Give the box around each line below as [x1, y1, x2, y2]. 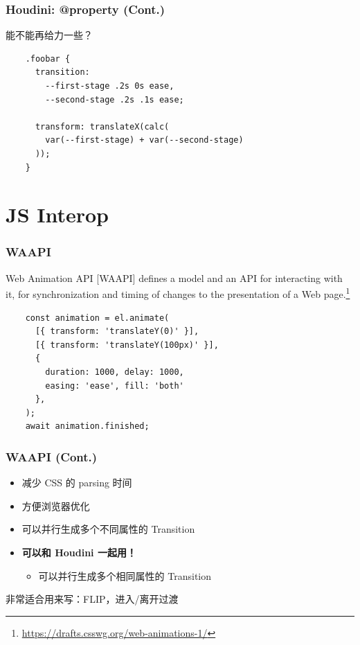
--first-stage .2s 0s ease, [45, 81, 174, 91]
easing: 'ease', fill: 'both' [45, 380, 184, 391]
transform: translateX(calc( [35, 121, 170, 132]
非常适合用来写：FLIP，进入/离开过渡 [6, 592, 179, 606]
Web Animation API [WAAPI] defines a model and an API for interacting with [6, 270, 343, 285]
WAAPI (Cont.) [6, 448, 98, 465]
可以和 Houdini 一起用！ [21, 545, 136, 559]
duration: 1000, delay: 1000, [45, 366, 184, 377]
